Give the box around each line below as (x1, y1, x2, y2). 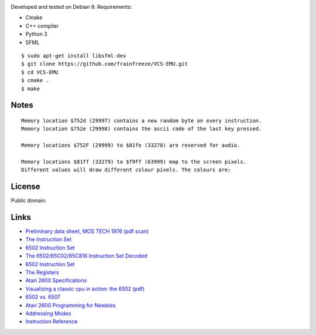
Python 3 (25, 31, 48, 38)
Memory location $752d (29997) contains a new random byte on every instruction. (21, 117, 262, 124)
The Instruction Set (25, 236, 72, 243)
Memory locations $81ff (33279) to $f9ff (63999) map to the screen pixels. (21, 158, 247, 165)
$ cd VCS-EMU (21, 69, 59, 76)
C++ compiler (25, 22, 59, 29)
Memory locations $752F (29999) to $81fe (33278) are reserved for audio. (21, 142, 241, 149)
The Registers (25, 269, 60, 276)
